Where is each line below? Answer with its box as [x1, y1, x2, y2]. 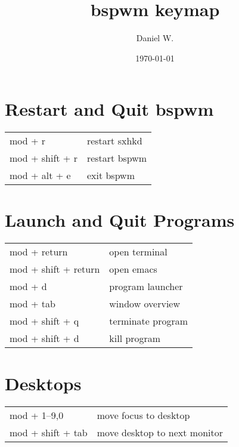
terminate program [109, 314, 188, 328]
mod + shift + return [10, 262, 100, 276]
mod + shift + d [10, 331, 79, 346]
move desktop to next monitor [97, 425, 224, 439]
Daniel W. [136, 32, 174, 44]
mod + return [10, 245, 68, 259]
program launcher [109, 279, 183, 294]
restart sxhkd [86, 134, 142, 148]
